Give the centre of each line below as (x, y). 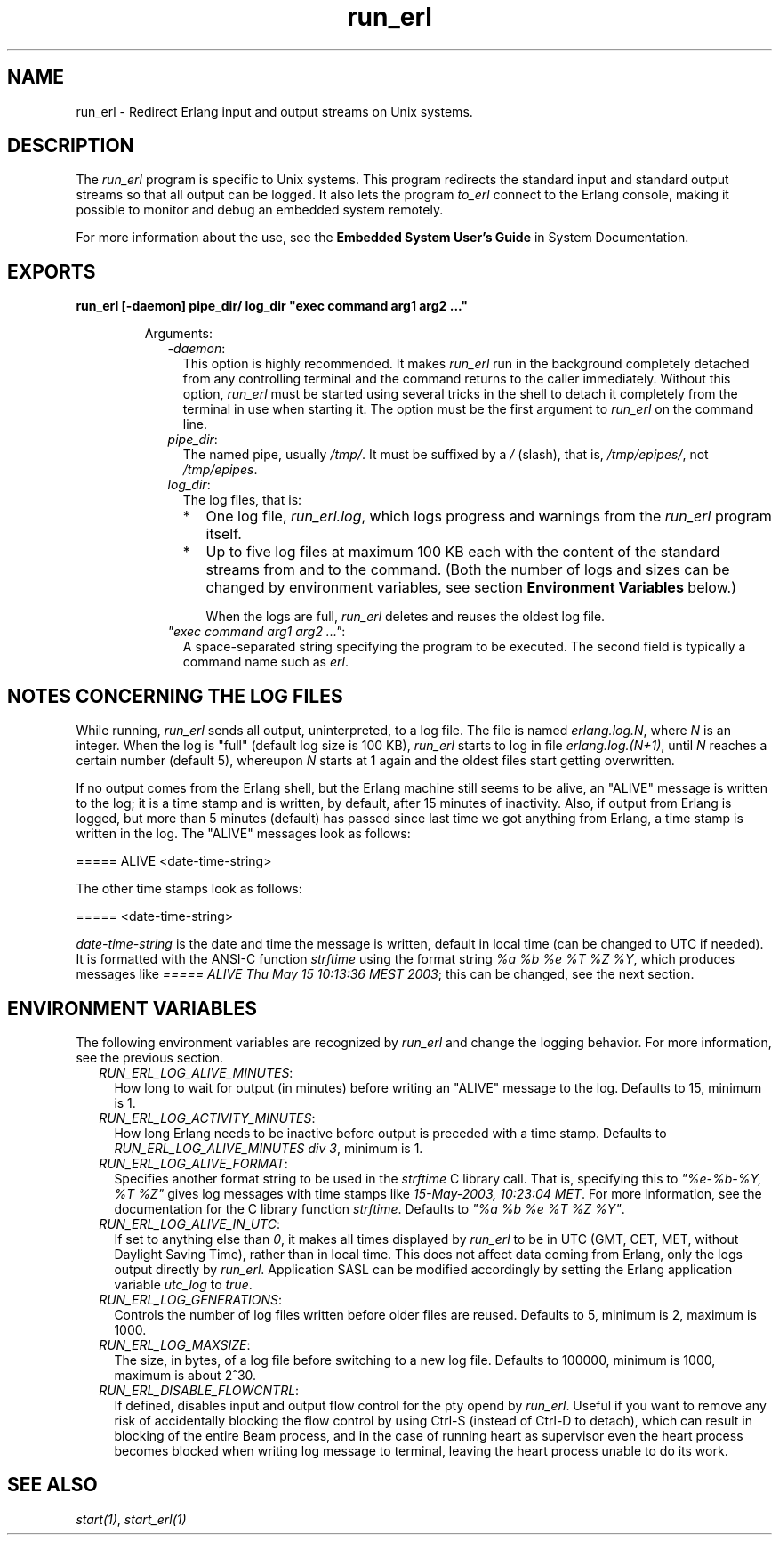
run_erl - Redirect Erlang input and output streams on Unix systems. (274, 111)
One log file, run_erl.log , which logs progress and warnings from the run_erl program (489, 517)
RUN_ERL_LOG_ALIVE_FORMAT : (193, 1163)
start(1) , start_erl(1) (131, 1519)
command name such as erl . (265, 662)
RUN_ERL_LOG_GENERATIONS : (191, 1299)
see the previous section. (149, 1057)
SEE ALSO (52, 1485)
